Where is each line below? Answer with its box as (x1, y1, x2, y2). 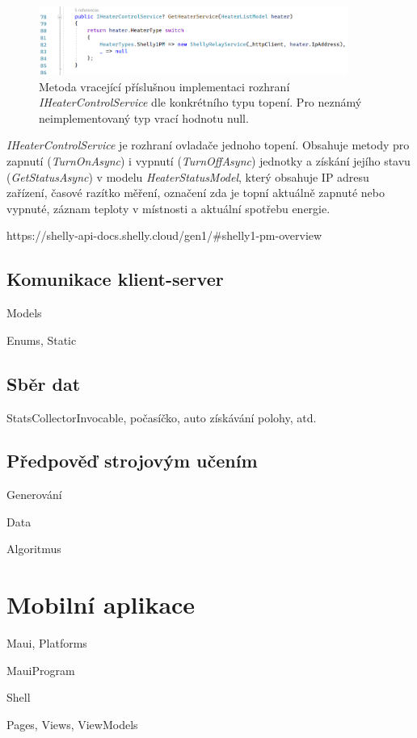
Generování (6, 486, 62, 503)
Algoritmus (6, 540, 61, 557)
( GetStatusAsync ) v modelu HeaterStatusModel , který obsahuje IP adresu (6, 168, 369, 185)
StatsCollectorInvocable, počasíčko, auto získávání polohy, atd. (6, 409, 317, 426)
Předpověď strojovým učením (6, 448, 258, 473)
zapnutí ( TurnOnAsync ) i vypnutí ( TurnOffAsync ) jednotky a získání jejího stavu (6, 152, 411, 169)
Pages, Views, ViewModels (6, 715, 138, 732)
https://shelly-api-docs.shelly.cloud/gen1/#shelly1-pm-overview (6, 227, 322, 244)
